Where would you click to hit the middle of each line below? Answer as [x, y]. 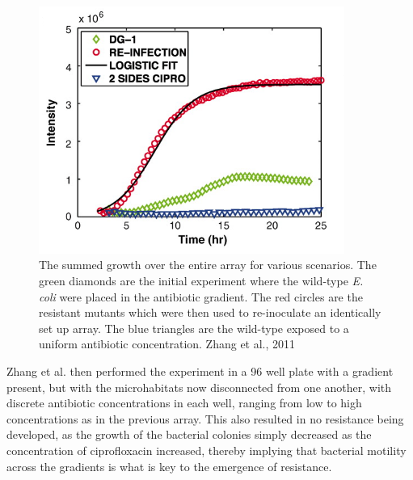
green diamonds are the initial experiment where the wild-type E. [201, 280]
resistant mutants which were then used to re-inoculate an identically [210, 312]
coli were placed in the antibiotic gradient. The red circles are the [201, 296]
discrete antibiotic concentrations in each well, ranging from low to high [184, 403]
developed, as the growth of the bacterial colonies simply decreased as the [189, 434]
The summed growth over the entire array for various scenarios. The [208, 265]
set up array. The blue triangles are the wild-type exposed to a [194, 328]
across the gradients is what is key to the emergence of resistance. [169, 466]
